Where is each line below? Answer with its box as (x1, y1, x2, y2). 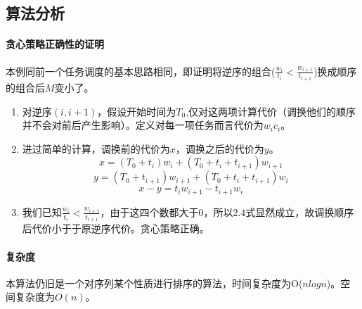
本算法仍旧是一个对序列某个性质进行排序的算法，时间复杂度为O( (6, 275, 303, 290)
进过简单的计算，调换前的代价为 (22, 141, 170, 156)
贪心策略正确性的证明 (6, 37, 104, 51)
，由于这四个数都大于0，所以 (100, 204, 233, 219)
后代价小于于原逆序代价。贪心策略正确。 (22, 221, 209, 236)
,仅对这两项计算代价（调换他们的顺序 (186, 103, 356, 118)
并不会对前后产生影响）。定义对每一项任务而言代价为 (22, 118, 264, 132)
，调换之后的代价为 (175, 141, 264, 156)
